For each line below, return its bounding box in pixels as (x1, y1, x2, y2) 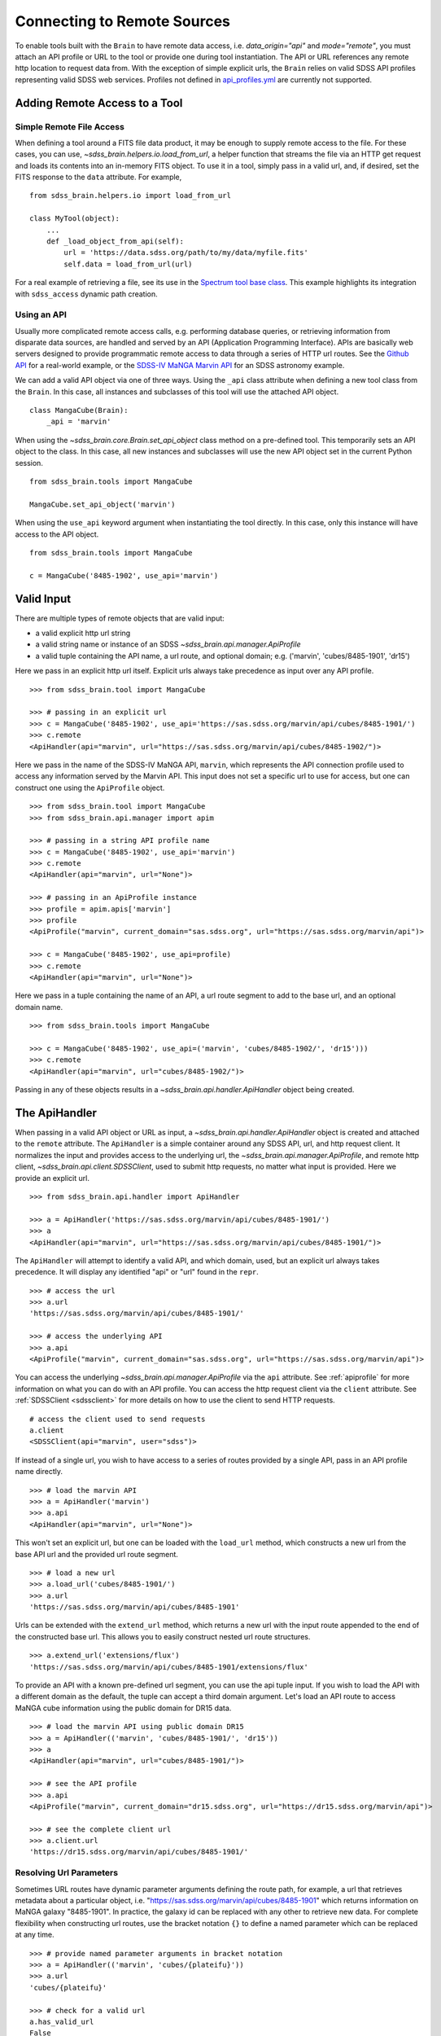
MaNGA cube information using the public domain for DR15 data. (15, 1703, 232, 1713)
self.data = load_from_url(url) (63, 259, 193, 269)
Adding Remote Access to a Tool (15, 96, 183, 110)
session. (15, 458, 44, 467)
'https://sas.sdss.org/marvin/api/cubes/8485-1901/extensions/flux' (29, 1662, 308, 1671)
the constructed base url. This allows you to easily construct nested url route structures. (15, 1631, 311, 1641)
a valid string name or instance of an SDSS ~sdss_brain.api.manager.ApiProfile (35, 639, 301, 649)
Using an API (15, 309, 67, 321)
